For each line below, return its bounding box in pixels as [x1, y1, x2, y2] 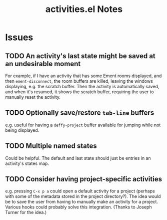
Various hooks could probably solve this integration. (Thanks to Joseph [5, 204, 152, 210]
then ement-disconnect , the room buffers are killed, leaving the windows [5, 78, 153, 84]
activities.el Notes [45, 4, 123, 15]
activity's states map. [5, 160, 49, 166]
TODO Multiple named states [5, 142, 97, 150]
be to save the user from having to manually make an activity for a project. [5, 199, 158, 205]
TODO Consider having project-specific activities [5, 175, 162, 183]
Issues [5, 32, 33, 43]
